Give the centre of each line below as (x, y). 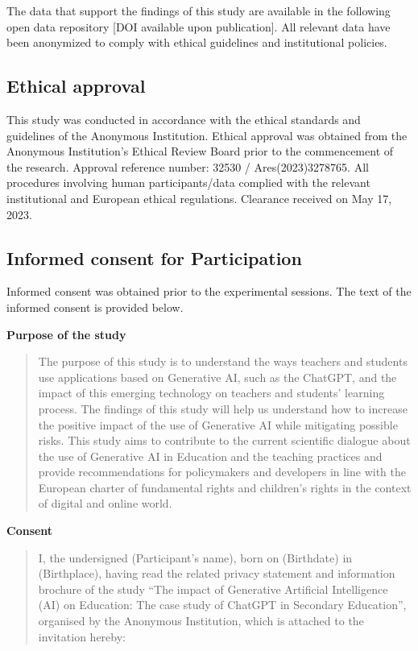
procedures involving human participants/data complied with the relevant (188, 182)
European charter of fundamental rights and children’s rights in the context (225, 487)
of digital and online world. (105, 503)
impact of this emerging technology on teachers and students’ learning (211, 393)
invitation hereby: (82, 636)
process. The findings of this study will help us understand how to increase (223, 408)
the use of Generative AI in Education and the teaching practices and (210, 456)
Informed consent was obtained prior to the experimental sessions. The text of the (209, 291)
